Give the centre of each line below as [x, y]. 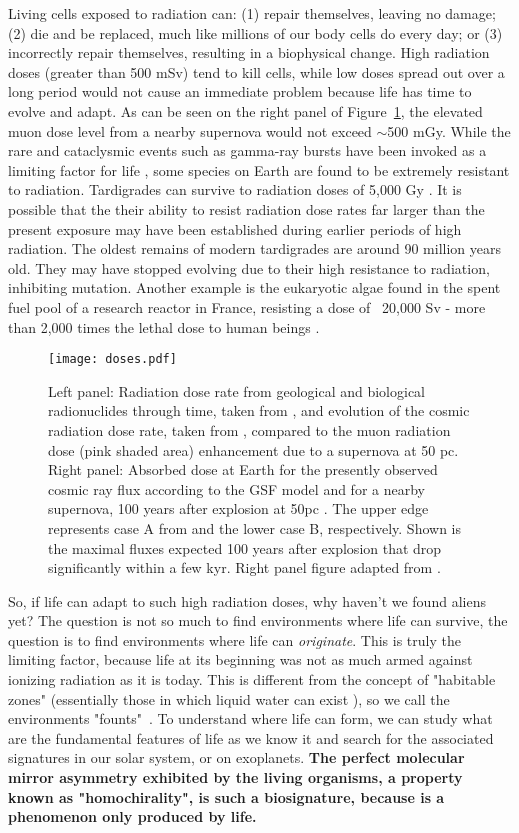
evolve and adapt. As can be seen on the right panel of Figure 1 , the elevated [245, 110]
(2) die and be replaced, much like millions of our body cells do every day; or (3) [255, 32]
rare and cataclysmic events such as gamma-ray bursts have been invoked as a [247, 150]
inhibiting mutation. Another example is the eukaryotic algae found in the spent [254, 287]
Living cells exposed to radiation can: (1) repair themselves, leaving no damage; [252, 13]
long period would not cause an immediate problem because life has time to [240, 91]
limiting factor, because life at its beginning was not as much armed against [240, 659]
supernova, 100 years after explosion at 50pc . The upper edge [238, 508]
